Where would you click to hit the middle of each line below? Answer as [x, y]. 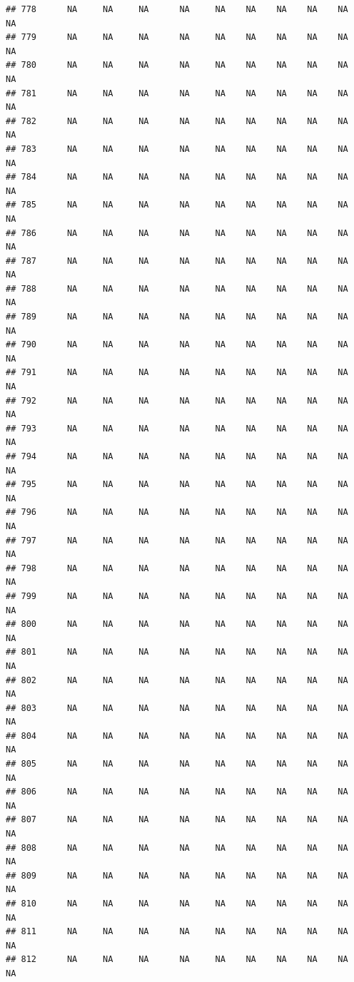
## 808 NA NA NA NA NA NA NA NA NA [177, 848]
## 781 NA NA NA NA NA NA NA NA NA [177, 93]
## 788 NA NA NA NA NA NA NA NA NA [177, 288]
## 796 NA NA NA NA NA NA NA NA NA [177, 512]
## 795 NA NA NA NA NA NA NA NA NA [177, 485]
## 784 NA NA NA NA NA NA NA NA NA [177, 177]
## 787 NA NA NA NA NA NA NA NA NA [177, 261]
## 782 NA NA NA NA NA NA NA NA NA [177, 121]
